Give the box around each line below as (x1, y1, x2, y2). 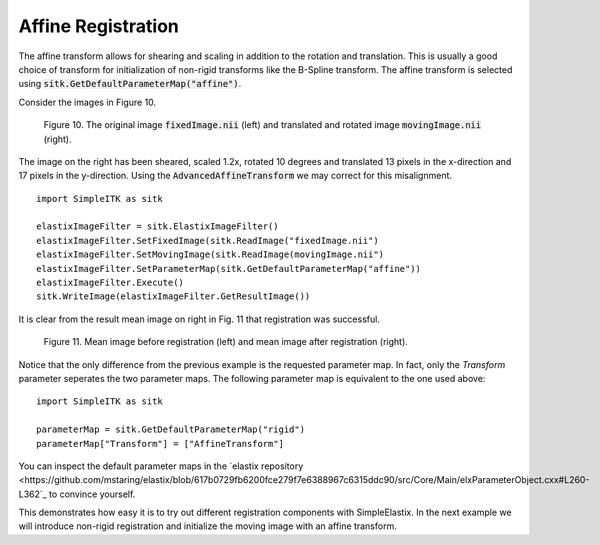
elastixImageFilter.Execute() (36, 277, 185, 289)
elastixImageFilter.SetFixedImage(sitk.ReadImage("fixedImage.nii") (36, 235, 379, 246)
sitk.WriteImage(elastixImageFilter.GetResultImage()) (36, 291, 311, 302)
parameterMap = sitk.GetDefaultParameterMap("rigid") (36, 424, 305, 435)
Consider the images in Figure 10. (18, 96, 157, 108)
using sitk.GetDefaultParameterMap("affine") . (18, 78, 242, 90)
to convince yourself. (48, 488, 136, 500)
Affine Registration (18, 15, 180, 37)
